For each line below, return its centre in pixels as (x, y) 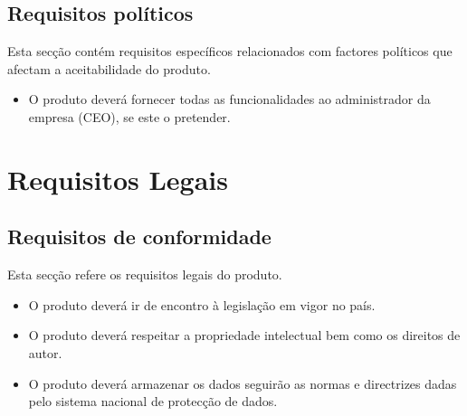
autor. (45, 352)
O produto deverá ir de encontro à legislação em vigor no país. (202, 304)
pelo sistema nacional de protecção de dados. (153, 401)
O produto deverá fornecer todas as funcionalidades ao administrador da (229, 99)
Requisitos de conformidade (139, 236)
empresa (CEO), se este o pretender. (129, 116)
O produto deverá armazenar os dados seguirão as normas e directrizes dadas (243, 383)
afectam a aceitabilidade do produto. (109, 68)
